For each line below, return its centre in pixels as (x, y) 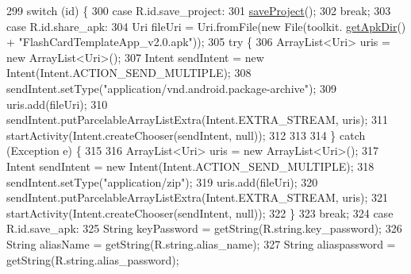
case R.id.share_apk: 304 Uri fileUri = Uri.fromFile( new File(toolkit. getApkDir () (206, 26)
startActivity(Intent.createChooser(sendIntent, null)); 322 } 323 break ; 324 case (200, 212)
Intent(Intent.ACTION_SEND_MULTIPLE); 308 (129, 73)
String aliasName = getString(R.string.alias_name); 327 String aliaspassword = (201, 243)
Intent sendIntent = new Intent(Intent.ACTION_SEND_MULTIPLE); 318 (190, 166)
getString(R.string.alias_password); (93, 259)
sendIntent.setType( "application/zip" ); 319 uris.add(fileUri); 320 (162, 181)
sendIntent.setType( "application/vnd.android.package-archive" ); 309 (171, 88)
